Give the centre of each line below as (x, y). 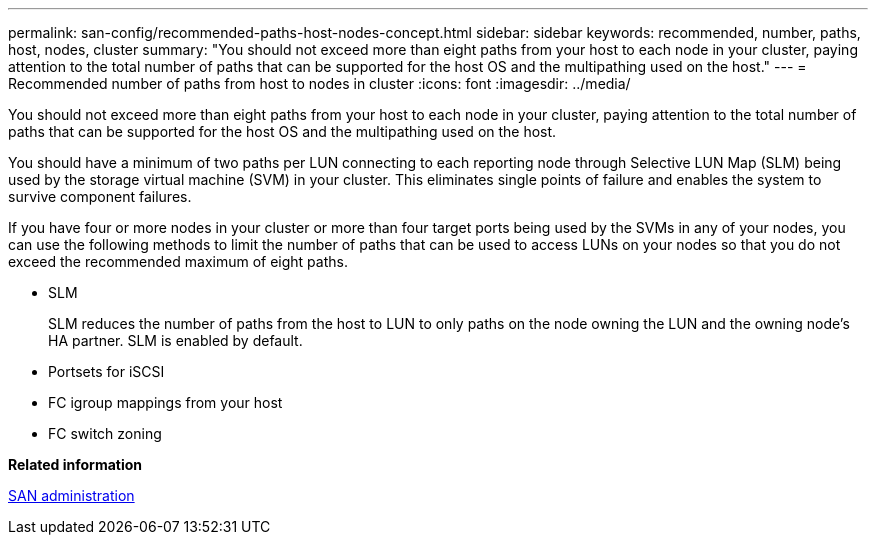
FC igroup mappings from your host (165, 402)
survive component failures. (100, 196)
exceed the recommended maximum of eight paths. (178, 261)
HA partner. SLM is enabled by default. (175, 340)
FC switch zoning (105, 433)
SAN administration (71, 495)
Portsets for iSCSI (106, 371)
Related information (75, 464)
